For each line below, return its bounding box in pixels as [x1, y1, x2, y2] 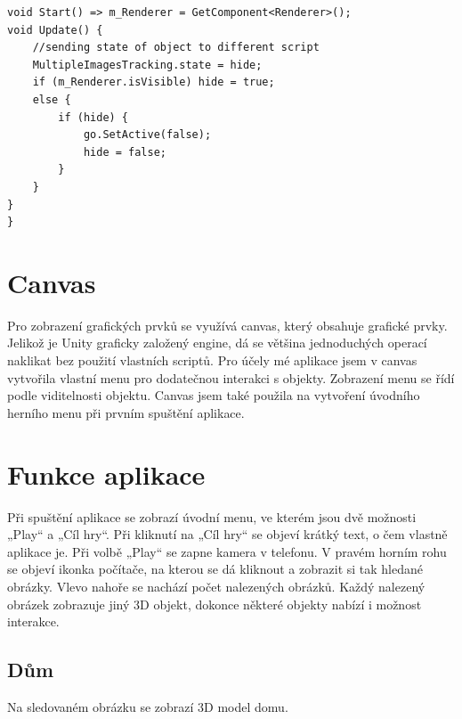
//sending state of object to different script [32, 41, 320, 54]
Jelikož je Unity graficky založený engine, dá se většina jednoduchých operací [7, 333, 427, 352]
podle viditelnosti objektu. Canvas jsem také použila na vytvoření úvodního [7, 386, 420, 404]
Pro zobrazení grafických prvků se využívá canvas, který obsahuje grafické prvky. [7, 315, 448, 334]
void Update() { [7, 23, 103, 37]
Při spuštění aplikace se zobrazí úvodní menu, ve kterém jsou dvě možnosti [7, 507, 417, 526]
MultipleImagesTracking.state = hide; [32, 58, 263, 71]
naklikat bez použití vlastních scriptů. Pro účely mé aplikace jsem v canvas [7, 351, 417, 370]
